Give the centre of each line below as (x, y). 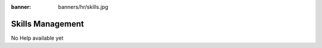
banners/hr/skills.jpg (83, 7)
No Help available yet (37, 38)
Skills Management (47, 24)
